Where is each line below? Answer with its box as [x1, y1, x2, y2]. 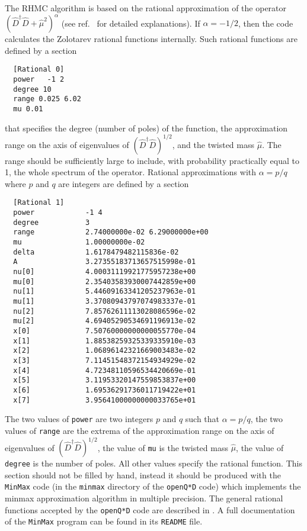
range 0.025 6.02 [13, 95, 81, 104]
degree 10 [13, 85, 52, 94]
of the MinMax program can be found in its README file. [5, 515, 203, 527]
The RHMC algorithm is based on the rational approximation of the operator [5, 2, 287, 14]
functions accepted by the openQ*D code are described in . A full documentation [5, 503, 295, 516]
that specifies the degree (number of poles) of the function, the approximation [5, 121, 288, 134]
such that [185, 413, 220, 425]
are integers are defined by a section [58, 177, 189, 189]
